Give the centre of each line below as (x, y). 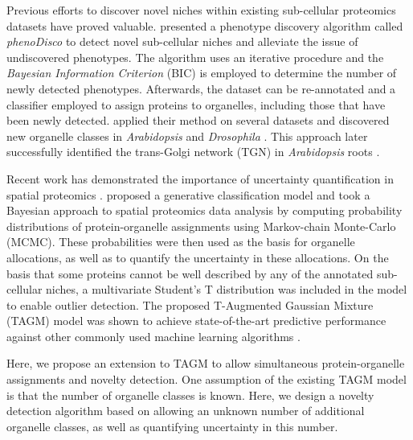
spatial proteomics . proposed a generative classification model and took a (188, 194)
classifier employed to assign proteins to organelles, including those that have (196, 104)
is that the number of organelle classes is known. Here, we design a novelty (190, 395)
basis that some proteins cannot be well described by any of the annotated (190, 273)
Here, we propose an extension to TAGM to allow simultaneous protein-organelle (206, 363)
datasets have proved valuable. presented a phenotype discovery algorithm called (205, 25)
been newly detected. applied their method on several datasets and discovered (198, 120)
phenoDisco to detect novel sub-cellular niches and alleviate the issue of (182, 41)
